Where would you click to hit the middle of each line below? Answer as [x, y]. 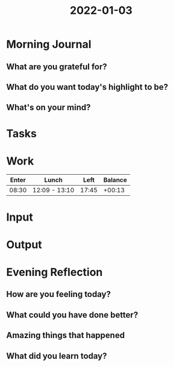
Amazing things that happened [66, 335]
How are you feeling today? [59, 294]
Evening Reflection [54, 272]
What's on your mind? [49, 108]
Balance [115, 180]
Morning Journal [49, 44]
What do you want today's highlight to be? [87, 87]
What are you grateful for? [57, 67]
